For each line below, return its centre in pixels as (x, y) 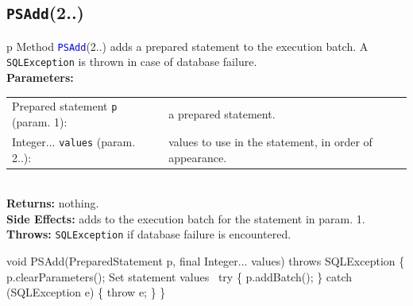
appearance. (198, 157)
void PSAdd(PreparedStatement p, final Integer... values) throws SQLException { (206, 261)
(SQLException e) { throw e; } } (86, 292)
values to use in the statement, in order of (270, 141)
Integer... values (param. (74, 141)
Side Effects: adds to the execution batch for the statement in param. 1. (186, 218)
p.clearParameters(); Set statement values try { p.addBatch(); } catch (179, 276)
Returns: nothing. (53, 203)
